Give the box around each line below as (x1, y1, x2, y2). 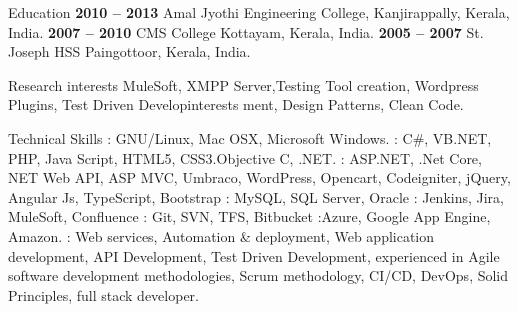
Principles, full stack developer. (8, 284, 200, 305)
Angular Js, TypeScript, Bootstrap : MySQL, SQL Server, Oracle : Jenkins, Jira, (8, 186, 505, 207)
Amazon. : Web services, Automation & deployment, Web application (8, 225, 435, 246)
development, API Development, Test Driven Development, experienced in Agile (8, 245, 500, 266)
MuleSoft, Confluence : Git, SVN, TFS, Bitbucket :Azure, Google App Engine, (8, 206, 491, 227)
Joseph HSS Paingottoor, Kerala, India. (8, 41, 251, 62)
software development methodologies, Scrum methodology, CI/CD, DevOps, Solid (8, 265, 509, 286)
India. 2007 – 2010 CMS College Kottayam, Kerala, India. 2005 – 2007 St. (8, 21, 484, 42)
